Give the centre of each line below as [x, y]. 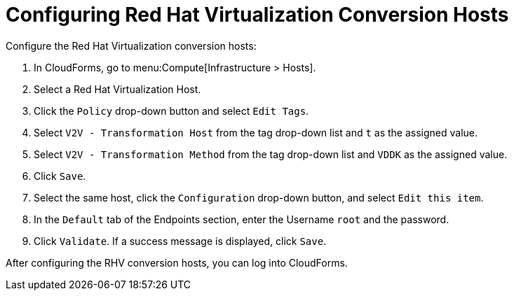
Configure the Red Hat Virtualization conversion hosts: [131, 45]
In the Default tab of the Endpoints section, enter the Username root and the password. [242, 219]
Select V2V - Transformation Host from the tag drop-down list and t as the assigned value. [256, 132]
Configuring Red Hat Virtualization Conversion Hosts [257, 15]
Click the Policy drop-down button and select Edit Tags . [171, 111]
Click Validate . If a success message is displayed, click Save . [180, 241]
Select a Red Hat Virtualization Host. [117, 89]
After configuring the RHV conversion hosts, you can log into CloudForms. [177, 262]
